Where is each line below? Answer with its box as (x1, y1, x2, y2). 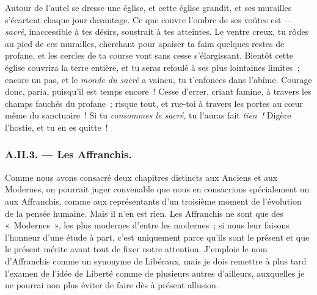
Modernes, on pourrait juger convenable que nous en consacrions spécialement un (5, 183, 310, 195)
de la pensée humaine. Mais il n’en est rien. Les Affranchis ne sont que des (5, 206, 283, 219)
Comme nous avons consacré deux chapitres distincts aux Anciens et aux (5, 170, 278, 183)
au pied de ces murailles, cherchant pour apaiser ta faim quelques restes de (5, 37, 285, 49)
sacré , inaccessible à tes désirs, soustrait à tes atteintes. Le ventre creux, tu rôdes (5, 25, 309, 38)
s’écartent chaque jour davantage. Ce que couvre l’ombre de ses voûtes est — (5, 13, 293, 26)
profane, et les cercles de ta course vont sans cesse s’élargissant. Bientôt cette (5, 49, 293, 62)
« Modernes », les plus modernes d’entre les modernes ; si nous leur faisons (5, 219, 290, 231)
